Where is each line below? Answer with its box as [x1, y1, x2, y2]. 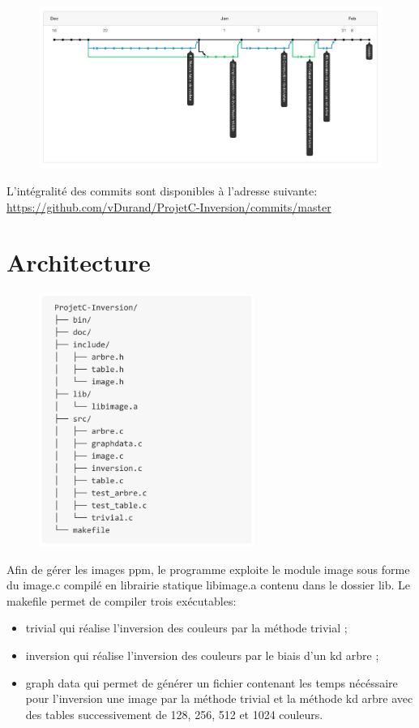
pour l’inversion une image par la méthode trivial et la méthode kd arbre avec [25, 690, 413, 707]
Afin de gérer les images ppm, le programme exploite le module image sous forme [6, 560, 410, 577]
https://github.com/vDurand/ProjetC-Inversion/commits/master [6, 198, 331, 215]
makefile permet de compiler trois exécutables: [6, 592, 237, 609]
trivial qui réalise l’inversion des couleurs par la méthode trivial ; [25, 619, 348, 636]
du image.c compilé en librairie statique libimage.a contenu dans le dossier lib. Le [6, 576, 410, 593]
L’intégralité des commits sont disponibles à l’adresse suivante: [6, 182, 318, 199]
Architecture [6, 246, 151, 279]
